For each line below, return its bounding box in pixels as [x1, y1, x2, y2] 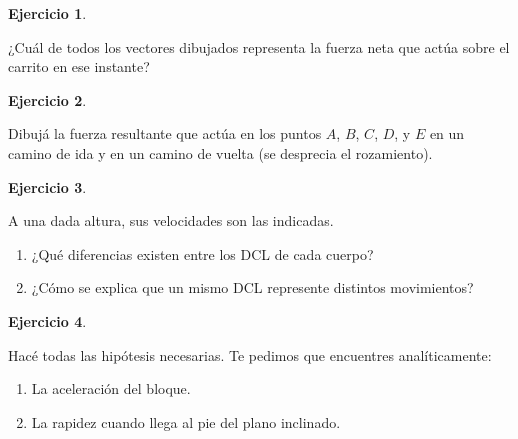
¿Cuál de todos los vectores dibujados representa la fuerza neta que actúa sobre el [8, 36, 510, 57]
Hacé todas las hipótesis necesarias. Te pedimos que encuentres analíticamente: [8, 344, 492, 365]
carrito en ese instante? [8, 56, 150, 77]
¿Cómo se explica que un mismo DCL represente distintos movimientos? [31, 277, 474, 298]
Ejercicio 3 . [8, 176, 87, 197]
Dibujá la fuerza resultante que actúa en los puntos [8, 123, 322, 144]
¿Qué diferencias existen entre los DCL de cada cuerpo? [31, 243, 374, 264]
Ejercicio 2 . [8, 89, 87, 110]
